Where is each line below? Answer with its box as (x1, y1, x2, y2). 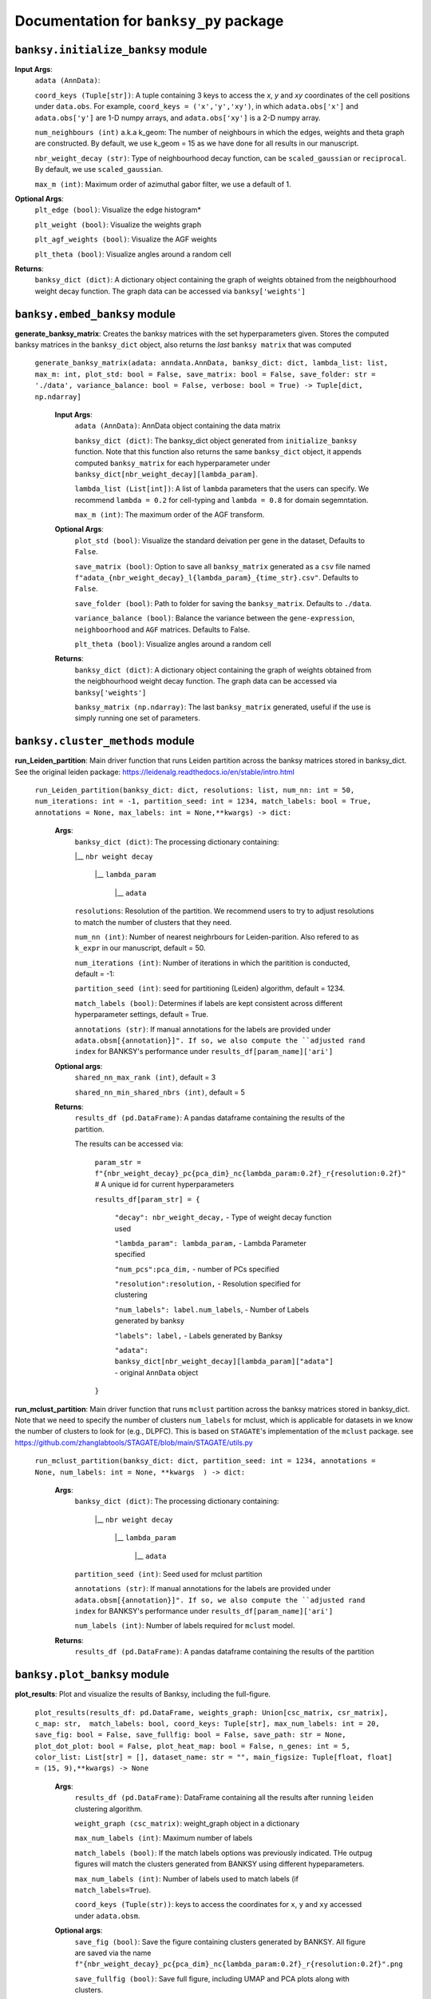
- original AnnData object (114, 1367, 199, 1377)
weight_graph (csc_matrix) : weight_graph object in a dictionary (74, 1819, 300, 1829)
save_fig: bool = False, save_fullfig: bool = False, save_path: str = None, (34, 1730, 346, 1739)
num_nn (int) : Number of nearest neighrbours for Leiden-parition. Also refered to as (74, 932, 359, 941)
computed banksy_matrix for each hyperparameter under (74, 458, 271, 468)
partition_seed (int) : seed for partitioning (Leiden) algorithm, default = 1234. (74, 984, 346, 993)
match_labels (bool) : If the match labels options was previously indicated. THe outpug (74, 1848, 373, 1857)
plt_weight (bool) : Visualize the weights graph (34, 220, 202, 229)
